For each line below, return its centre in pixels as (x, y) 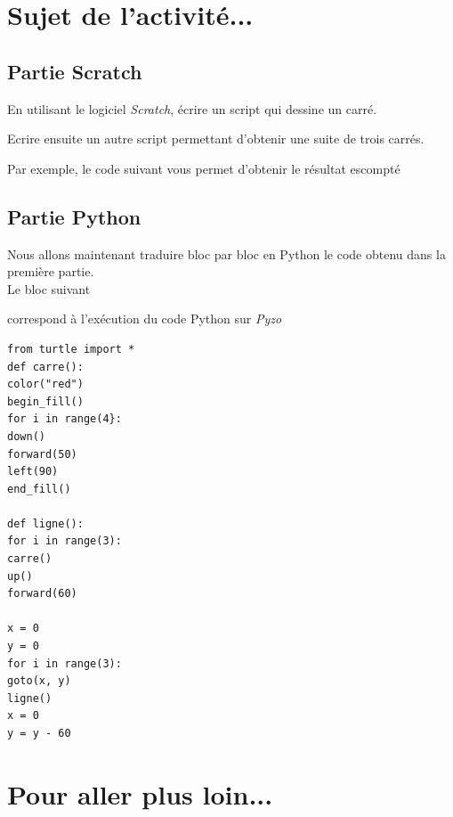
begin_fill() (45, 401)
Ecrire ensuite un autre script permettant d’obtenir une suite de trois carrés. (216, 139)
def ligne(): (45, 523)
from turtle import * (71, 349)
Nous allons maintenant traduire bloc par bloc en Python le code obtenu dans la (226, 253)
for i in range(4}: (65, 419)
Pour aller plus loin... (140, 793)
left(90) (33, 472)
